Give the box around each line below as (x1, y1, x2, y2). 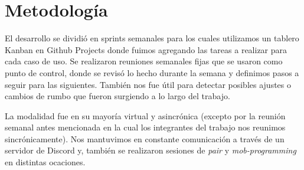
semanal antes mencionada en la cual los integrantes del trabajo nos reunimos (5, 121, 286, 133)
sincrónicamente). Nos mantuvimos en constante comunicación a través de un (5, 132, 285, 145)
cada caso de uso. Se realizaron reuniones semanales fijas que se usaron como (5, 55, 283, 67)
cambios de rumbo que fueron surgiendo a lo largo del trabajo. (5, 90, 230, 102)
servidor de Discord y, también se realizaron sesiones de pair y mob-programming (5, 144, 296, 156)
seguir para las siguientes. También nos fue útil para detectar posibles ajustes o (5, 78, 291, 90)
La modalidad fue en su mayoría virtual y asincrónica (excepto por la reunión (5, 109, 286, 122)
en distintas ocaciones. (5, 156, 86, 168)
